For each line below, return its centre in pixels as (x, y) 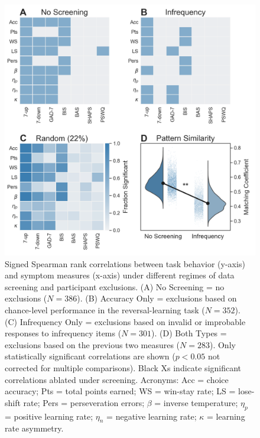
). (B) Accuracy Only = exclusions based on (157, 298)
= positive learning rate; (49, 416)
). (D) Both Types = (189, 333)
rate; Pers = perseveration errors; (84, 402)
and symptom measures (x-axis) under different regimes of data (120, 275)
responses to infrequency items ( (63, 333)
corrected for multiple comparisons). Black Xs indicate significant (123, 367)
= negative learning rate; (152, 416)
